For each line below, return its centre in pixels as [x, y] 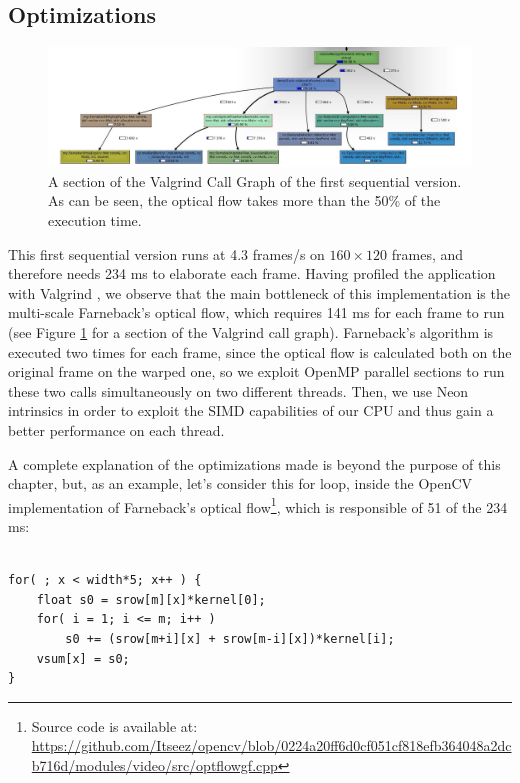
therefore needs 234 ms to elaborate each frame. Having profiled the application [252, 273]
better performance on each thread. [116, 430]
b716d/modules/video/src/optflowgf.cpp [154, 764]
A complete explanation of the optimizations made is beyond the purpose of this [254, 463]
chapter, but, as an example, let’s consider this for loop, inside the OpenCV [240, 483]
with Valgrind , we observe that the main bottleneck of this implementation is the [259, 292]
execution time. [95, 220]
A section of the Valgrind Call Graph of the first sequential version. [255, 180]
